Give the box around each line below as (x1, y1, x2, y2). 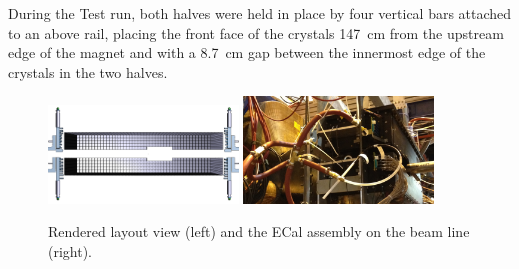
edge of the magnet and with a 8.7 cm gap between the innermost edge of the (8, 42, 486, 63)
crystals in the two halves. (8, 61, 168, 82)
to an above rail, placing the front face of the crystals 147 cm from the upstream (8, 22, 504, 43)
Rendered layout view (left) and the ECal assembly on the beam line (48, 221, 470, 242)
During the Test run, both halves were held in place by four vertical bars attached (8, 3, 512, 23)
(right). (48, 240, 93, 261)
